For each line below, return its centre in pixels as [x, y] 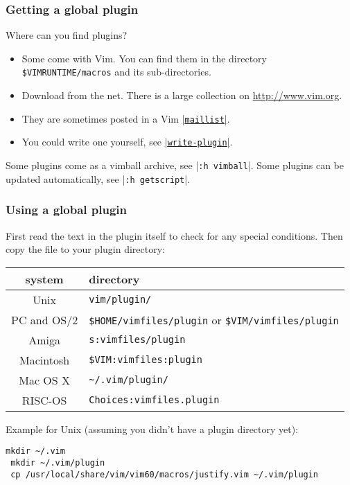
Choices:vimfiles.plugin [154, 400]
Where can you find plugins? [67, 35]
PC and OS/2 [45, 319]
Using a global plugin [66, 210]
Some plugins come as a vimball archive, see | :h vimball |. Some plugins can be [175, 165]
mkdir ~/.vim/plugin [58, 462]
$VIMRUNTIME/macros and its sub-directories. [116, 72]
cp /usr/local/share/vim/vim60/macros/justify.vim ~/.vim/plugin [165, 474]
